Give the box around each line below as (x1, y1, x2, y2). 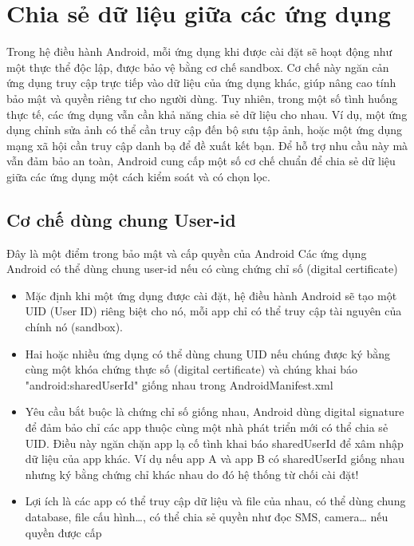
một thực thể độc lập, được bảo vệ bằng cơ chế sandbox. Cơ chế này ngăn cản (6, 58, 389, 75)
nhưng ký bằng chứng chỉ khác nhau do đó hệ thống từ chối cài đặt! (25, 465, 359, 482)
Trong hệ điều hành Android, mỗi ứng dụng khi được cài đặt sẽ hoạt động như (6, 43, 392, 60)
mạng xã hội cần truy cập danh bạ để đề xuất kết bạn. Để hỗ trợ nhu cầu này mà (6, 136, 408, 153)
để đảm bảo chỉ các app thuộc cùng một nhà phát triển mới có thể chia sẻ (25, 419, 388, 436)
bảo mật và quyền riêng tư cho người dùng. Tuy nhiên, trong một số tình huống (6, 89, 398, 106)
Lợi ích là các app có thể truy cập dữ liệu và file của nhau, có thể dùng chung (25, 493, 406, 509)
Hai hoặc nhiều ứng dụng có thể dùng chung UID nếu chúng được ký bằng (25, 345, 390, 362)
